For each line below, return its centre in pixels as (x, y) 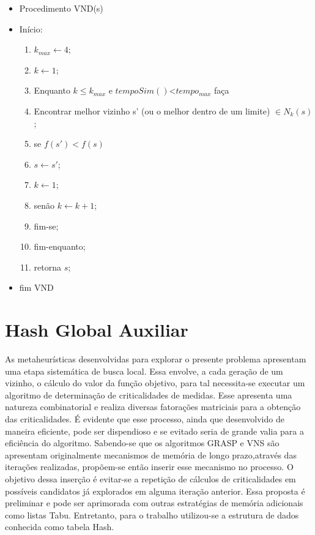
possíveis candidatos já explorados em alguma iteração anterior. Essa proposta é (155, 491)
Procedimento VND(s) (61, 8)
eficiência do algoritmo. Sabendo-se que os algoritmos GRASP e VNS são (142, 443)
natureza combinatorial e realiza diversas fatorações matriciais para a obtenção (153, 407)
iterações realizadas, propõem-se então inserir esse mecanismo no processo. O (149, 467)
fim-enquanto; (60, 246)
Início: (31, 28)
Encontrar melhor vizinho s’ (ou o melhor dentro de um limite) (152, 110)
